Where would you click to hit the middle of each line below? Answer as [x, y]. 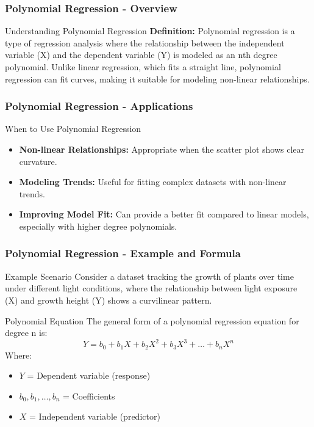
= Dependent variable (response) [89, 375]
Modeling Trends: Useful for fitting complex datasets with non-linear [153, 182]
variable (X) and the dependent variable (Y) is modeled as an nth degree [141, 55]
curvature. [38, 161]
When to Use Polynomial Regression [73, 129]
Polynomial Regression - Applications [99, 106]
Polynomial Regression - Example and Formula [123, 253]
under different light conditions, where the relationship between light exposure [151, 288]
